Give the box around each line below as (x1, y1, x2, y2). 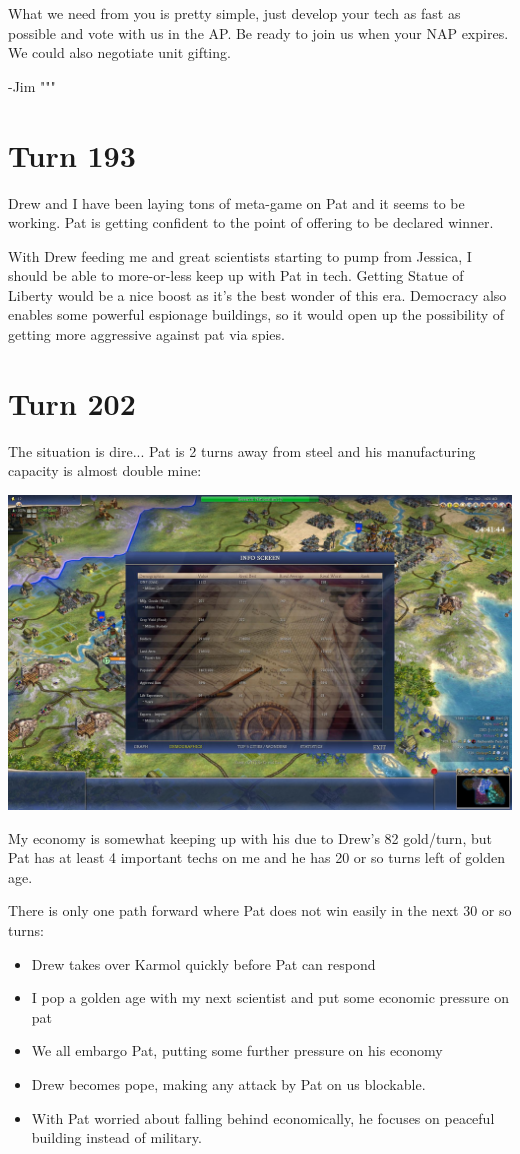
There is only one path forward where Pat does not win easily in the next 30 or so (8, 900, 512, 921)
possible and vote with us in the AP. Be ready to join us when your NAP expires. (8, 22, 509, 43)
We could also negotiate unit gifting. (8, 42, 231, 63)
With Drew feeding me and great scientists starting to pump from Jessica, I (8, 245, 472, 266)
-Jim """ (8, 75, 56, 96)
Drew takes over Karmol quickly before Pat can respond (31, 953, 376, 974)
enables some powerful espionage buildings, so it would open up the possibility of (8, 304, 505, 325)
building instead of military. (31, 1127, 202, 1148)
